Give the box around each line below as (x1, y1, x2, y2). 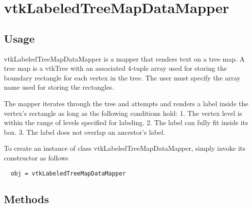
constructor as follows (4, 152, 69, 162)
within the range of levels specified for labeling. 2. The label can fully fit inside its (4, 117, 248, 127)
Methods (4, 191, 49, 206)
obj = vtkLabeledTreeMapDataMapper (11, 170, 126, 177)
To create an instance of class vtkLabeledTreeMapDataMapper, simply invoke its (4, 143, 246, 153)
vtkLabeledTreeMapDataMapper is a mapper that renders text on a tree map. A (4, 53, 245, 64)
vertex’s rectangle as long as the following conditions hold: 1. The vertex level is (4, 108, 242, 118)
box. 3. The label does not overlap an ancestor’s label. (4, 127, 165, 137)
